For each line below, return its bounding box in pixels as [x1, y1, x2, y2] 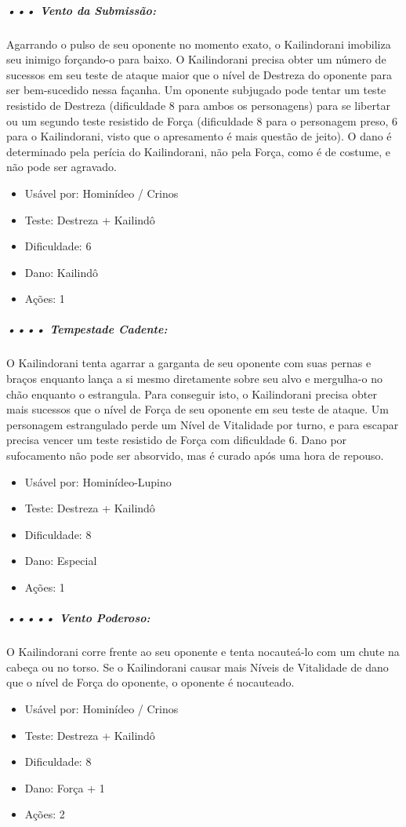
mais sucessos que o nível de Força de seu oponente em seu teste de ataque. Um [6, 401, 390, 417]
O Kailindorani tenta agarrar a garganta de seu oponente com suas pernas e [6, 355, 372, 371]
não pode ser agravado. [6, 158, 117, 175]
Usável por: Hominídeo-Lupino [24, 473, 172, 490]
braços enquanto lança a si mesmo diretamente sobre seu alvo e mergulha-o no [6, 370, 382, 387]
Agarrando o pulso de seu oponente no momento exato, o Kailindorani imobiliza [6, 35, 391, 52]
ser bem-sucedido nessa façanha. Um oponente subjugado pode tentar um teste [6, 82, 386, 98]
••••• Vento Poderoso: [6, 610, 150, 626]
